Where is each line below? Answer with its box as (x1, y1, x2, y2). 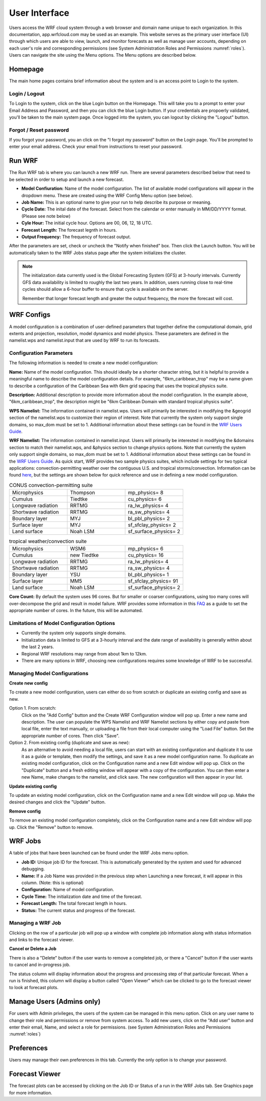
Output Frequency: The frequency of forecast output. (21, 234, 132, 240)
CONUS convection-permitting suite (9, 482, 93, 488)
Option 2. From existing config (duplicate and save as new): (9, 740, 130, 746)
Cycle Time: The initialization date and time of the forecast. (21, 894, 142, 899)
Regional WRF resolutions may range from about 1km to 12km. (21, 651, 147, 656)
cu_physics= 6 (128, 496, 162, 503)
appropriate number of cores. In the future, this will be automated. (9, 608, 143, 614)
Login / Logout (9, 90, 45, 97)
